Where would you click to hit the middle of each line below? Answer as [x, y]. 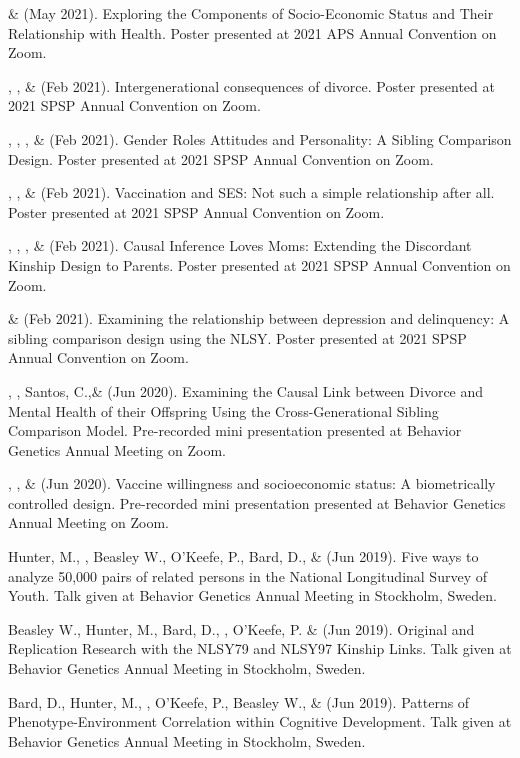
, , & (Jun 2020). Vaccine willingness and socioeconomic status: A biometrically [252, 483]
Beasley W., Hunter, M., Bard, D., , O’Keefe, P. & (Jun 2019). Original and [241, 628]
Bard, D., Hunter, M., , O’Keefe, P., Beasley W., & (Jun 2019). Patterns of [239, 701]
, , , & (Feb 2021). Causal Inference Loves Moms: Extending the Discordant [240, 245]
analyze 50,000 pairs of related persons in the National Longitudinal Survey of [247, 575]
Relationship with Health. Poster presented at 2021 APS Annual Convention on [252, 32]
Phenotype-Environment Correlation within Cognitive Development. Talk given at [260, 721]
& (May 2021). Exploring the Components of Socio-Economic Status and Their [251, 13]
